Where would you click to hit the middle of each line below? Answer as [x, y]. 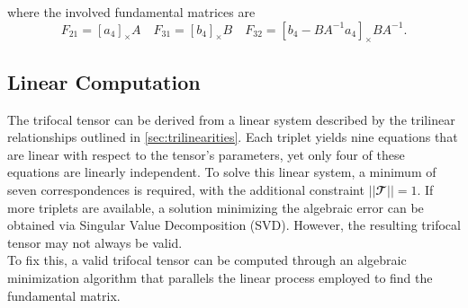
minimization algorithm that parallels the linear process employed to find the [220, 277]
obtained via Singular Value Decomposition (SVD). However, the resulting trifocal [234, 225]
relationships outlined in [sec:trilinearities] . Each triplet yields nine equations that [233, 137]
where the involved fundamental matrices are [131, 12]
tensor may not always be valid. [95, 242]
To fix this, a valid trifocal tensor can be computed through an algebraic [207, 260]
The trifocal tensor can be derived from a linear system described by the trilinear [231, 119]
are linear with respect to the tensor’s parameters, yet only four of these [206, 154]
